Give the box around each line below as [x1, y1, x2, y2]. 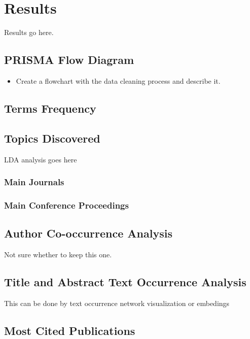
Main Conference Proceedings [4, 198, 129, 211]
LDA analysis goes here [4, 154, 77, 164]
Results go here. [4, 27, 54, 38]
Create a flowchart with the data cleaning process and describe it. [16, 75, 221, 86]
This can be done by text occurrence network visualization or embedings [4, 297, 230, 308]
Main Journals [4, 176, 64, 188]
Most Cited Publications [4, 322, 135, 338]
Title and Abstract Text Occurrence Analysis [4, 274, 246, 289]
